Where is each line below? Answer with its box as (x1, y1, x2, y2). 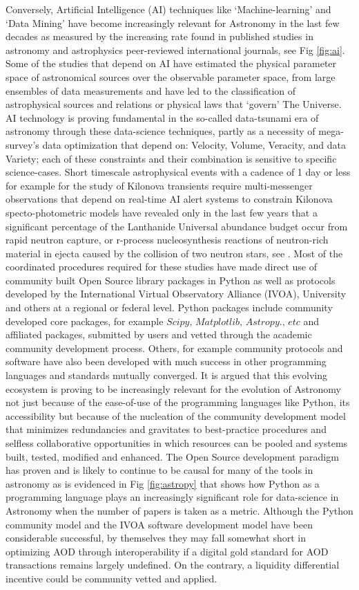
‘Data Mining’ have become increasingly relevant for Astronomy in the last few (6, 15, 340, 30)
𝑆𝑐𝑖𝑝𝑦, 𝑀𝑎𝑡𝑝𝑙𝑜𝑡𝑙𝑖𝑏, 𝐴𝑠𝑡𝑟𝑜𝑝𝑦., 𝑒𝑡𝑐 (166, 317, 300, 327)
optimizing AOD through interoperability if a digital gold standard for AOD (6, 544, 329, 558)
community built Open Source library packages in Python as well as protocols (6, 273, 336, 287)
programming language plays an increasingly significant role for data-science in (6, 490, 339, 504)
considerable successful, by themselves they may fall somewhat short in (6, 531, 307, 545)
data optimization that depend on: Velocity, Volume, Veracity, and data (42, 137, 347, 151)
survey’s (6, 137, 39, 151)
